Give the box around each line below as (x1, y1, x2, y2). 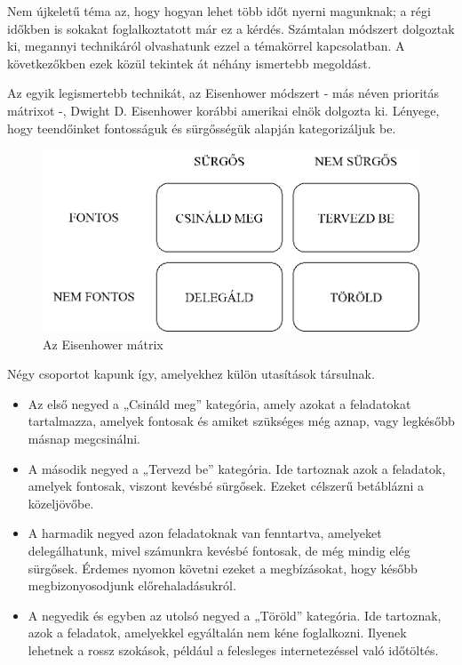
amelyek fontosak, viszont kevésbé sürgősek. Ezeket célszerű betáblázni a (28, 477, 424, 495)
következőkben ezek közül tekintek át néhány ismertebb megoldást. (7, 53, 371, 72)
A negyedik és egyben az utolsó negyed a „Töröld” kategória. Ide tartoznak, (28, 605, 442, 624)
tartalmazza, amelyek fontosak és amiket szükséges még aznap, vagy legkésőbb (28, 412, 455, 430)
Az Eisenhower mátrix (43, 334, 163, 353)
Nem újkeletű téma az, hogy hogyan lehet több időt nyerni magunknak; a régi (7, 2, 431, 20)
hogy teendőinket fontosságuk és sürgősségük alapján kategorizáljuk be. (7, 118, 396, 137)
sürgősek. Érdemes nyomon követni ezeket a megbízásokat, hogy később (28, 558, 418, 577)
